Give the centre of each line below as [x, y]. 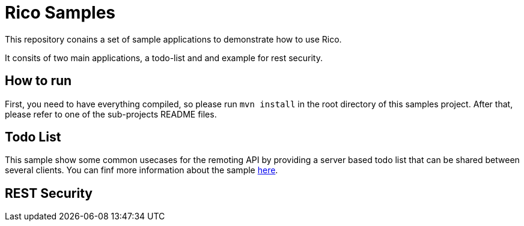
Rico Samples [60, 13]
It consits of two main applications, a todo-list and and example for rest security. [164, 58]
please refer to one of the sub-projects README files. [111, 114]
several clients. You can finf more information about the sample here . [142, 170]
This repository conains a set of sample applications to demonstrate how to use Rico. [173, 39]
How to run [38, 81]
